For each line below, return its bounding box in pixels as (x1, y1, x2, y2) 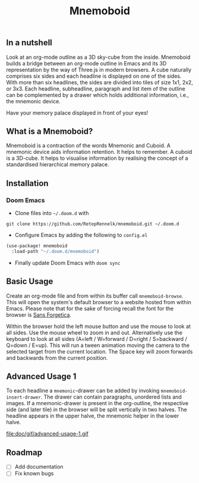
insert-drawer (6, 394, 42, 400)
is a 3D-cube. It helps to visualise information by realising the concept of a (6, 154, 188, 162)
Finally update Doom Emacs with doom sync (14, 259, 121, 266)
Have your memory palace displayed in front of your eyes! (6, 109, 149, 116)
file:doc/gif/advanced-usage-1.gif (6, 430, 89, 437)
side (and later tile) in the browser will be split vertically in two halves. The (6, 406, 187, 413)
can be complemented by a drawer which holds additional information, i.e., (6, 91, 189, 99)
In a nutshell (6, 37, 52, 48)
